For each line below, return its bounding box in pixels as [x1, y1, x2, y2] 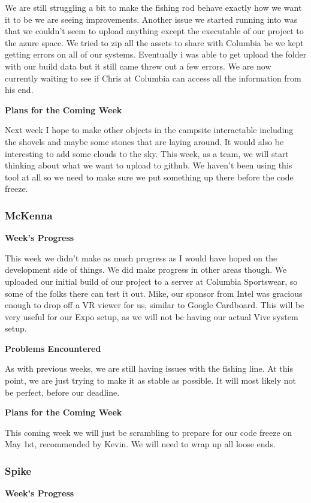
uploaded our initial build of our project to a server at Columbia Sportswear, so [5, 275, 298, 287]
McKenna [5, 207, 53, 222]
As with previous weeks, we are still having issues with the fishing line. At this [5, 362, 294, 375]
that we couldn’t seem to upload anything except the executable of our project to [5, 25, 304, 37]
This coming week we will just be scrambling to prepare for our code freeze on [5, 426, 292, 438]
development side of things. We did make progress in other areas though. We [5, 263, 287, 276]
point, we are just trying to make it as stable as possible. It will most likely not [5, 374, 296, 387]
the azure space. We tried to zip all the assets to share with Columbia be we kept [5, 36, 304, 49]
